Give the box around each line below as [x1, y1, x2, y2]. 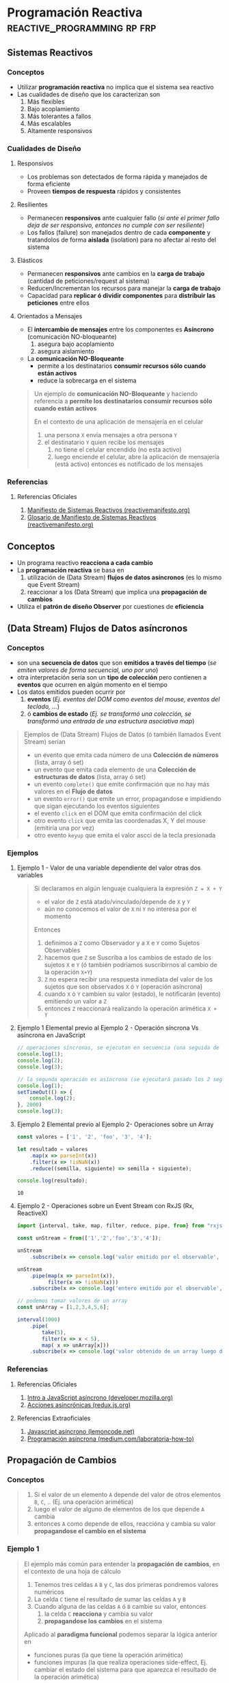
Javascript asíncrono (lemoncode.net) [27, 1427, 135, 1435]
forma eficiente [27, 180, 70, 188]
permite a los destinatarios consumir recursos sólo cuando [37, 362, 206, 370]
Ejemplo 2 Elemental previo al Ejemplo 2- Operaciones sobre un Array [16, 1120, 214, 1128]
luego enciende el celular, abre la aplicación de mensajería [54, 453, 220, 461]
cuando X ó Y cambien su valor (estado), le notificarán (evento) [44, 990, 221, 998]
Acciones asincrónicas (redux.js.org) [27, 1400, 131, 1408]
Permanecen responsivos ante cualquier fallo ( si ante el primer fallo [27, 214, 220, 222]
